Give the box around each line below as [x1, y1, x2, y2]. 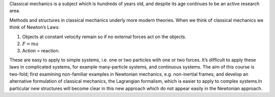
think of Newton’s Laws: [9, 24, 60, 30]
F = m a [22, 41, 39, 47]
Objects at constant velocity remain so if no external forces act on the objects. [22, 34, 187, 40]
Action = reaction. [22, 47, 60, 53]
